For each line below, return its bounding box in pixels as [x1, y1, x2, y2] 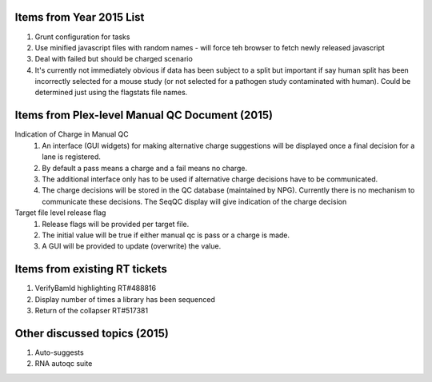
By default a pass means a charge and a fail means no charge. [42, 163, 248, 173]
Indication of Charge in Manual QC [14, 129, 129, 139]
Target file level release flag [14, 208, 106, 217]
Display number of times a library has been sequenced [34, 294, 216, 304]
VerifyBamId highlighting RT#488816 [34, 284, 156, 293]
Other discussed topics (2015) [14, 326, 170, 340]
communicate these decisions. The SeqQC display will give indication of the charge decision [42, 197, 347, 206]
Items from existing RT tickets [14, 262, 167, 276]
